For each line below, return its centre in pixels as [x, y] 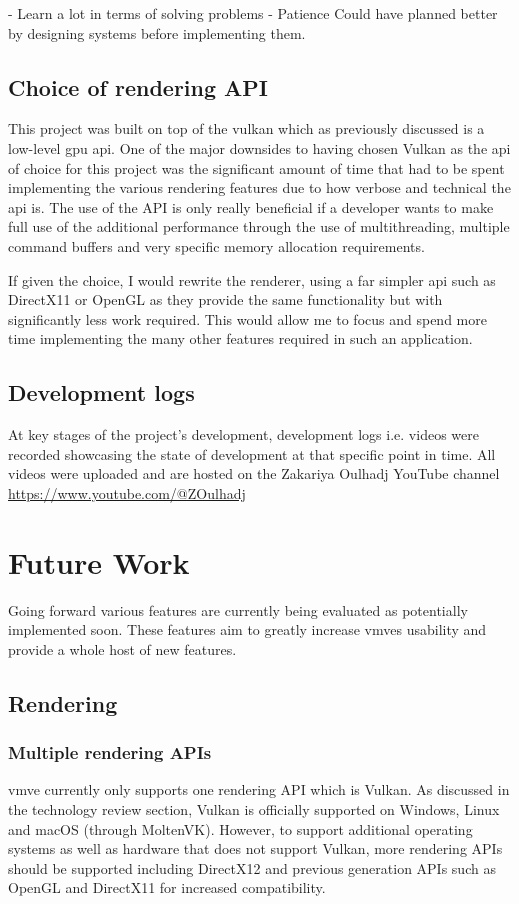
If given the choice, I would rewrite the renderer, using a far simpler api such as [252, 279]
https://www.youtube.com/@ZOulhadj [127, 492]
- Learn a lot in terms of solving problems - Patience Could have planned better [253, 13]
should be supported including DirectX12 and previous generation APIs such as [252, 867]
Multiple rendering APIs [110, 752]
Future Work [99, 561]
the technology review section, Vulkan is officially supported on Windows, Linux [254, 809]
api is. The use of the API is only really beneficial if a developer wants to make [251, 206]
